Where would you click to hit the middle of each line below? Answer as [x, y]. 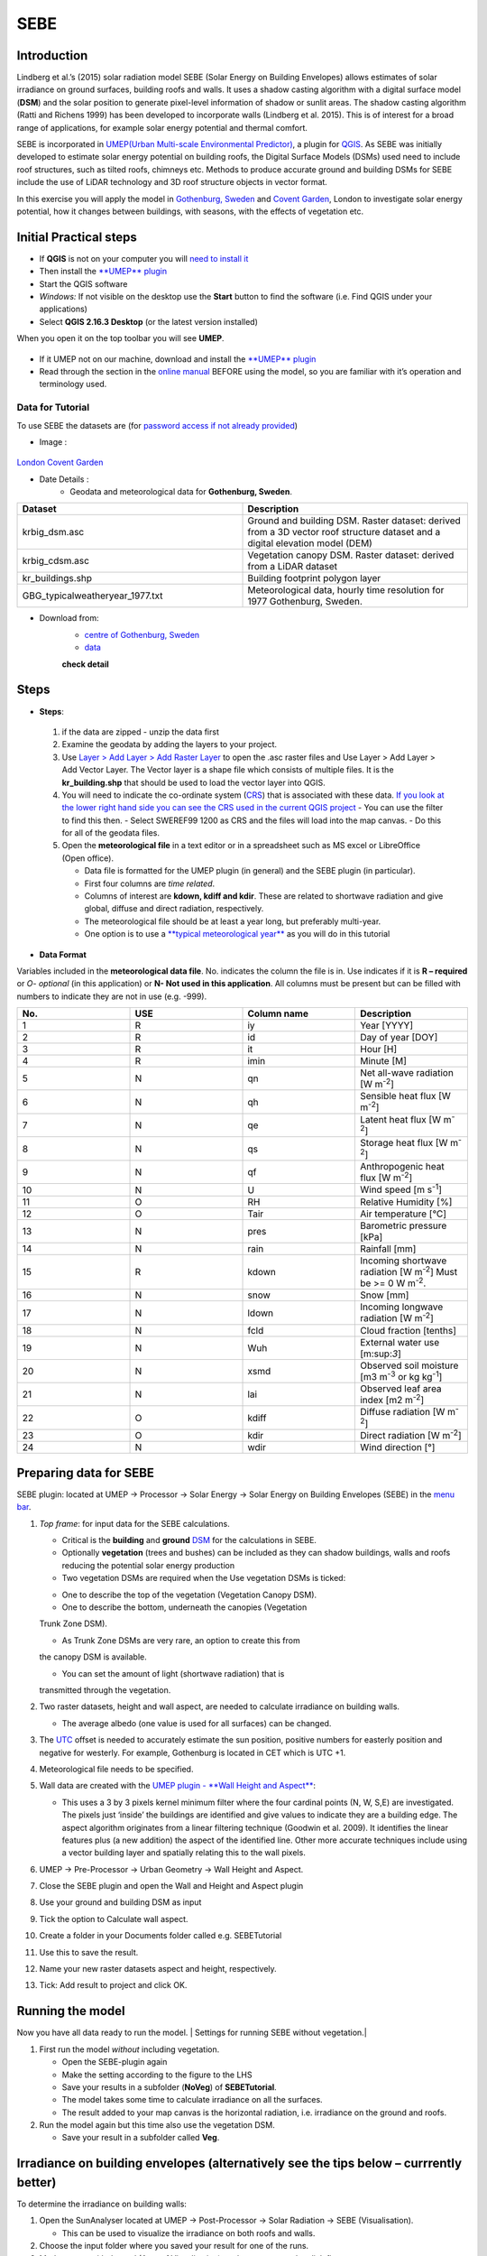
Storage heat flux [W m [409, 1143]
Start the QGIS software [83, 283]
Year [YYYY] [386, 1026]
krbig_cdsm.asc [56, 561]
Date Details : [64, 479]
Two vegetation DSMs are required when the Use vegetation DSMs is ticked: [204, 1578]
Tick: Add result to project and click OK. [113, 1985]
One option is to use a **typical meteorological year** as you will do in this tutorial [237, 934]
